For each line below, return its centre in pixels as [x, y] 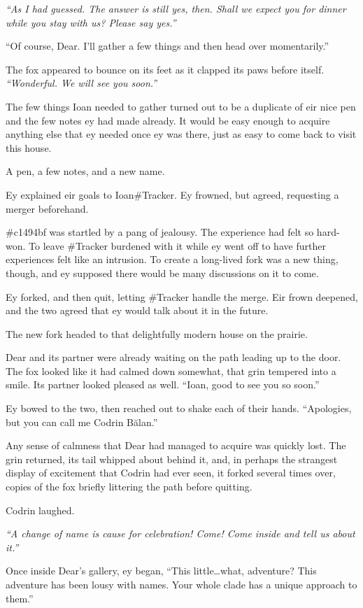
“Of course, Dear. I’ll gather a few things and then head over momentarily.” [168, 46]
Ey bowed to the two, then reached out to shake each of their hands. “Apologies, [179, 408]
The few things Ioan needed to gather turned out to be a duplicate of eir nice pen [181, 106]
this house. [29, 147]
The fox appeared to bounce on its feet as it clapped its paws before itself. [165, 69]
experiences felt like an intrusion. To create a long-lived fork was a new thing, [172, 259]
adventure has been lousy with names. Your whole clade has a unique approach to [181, 584]
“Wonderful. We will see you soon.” [81, 83]
